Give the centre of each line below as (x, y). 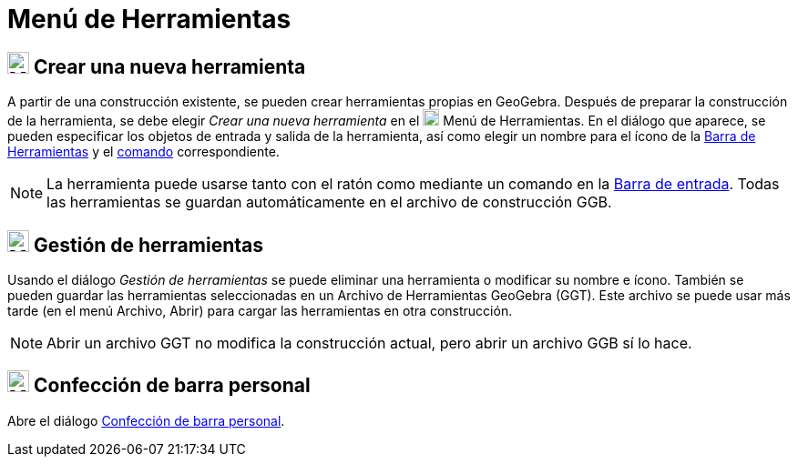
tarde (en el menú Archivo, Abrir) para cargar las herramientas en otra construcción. (260, 311)
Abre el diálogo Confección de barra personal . (146, 420)
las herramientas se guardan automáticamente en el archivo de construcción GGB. (329, 202)
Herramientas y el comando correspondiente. (143, 152)
